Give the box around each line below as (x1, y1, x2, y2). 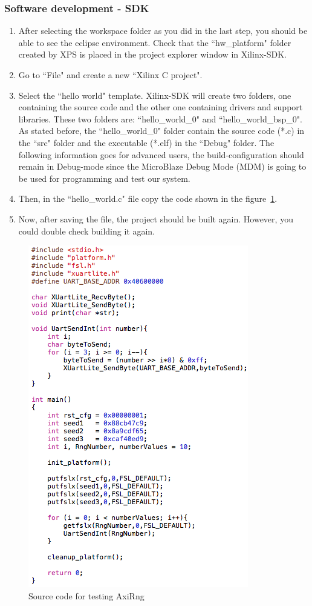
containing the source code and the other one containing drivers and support (18, 101, 303, 113)
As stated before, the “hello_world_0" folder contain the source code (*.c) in (18, 124, 305, 137)
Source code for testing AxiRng (28, 589, 145, 602)
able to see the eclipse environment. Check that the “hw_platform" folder (18, 36, 291, 48)
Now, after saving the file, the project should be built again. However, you (18, 212, 293, 225)
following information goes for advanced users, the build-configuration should (18, 148, 304, 161)
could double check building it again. (18, 224, 155, 237)
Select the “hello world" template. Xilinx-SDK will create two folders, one (18, 88, 291, 101)
